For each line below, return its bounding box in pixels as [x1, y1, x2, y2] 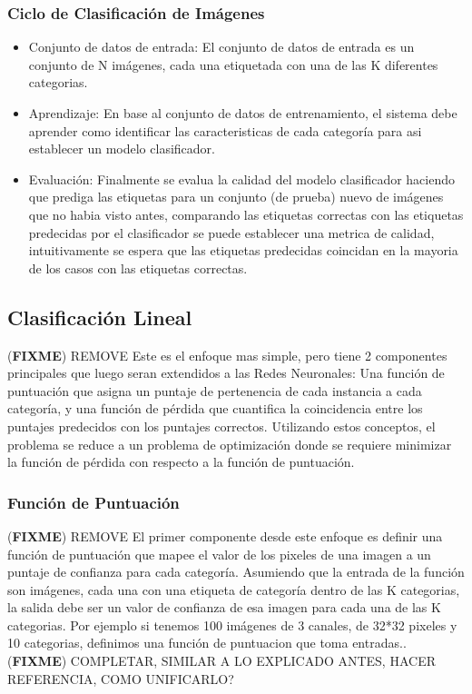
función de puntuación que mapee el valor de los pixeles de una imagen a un [7, 544, 431, 563]
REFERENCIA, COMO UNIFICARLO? [7, 669, 234, 688]
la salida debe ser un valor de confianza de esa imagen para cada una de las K [7, 598, 441, 617]
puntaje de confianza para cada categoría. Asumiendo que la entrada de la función [7, 562, 465, 581]
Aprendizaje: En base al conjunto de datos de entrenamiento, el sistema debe [28, 104, 457, 122]
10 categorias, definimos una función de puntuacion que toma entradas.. [7, 633, 407, 652]
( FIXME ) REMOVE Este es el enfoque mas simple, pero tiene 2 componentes [7, 345, 447, 364]
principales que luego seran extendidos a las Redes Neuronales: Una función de [7, 363, 445, 382]
